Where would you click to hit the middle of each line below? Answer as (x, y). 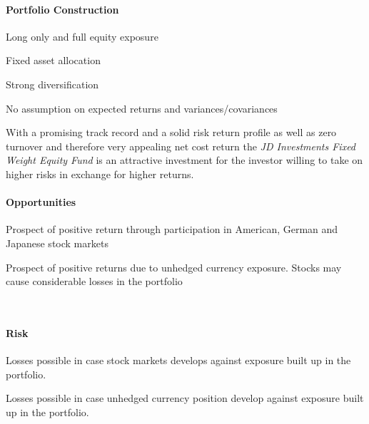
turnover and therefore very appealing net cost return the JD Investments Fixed (181, 146)
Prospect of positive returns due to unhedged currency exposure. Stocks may (174, 267)
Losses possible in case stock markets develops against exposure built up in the (178, 360)
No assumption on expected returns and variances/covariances (142, 108)
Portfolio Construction (62, 9)
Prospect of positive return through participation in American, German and (172, 229)
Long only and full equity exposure (82, 36)
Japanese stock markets (57, 243)
